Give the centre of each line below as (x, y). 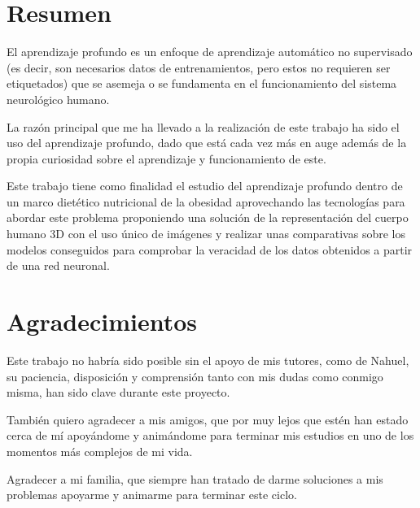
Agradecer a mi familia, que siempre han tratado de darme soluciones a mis (195, 478)
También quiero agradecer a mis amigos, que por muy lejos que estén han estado (208, 419)
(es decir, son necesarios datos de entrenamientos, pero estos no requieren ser (199, 67)
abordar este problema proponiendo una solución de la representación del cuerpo (208, 217)
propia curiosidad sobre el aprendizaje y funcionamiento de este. (166, 158)
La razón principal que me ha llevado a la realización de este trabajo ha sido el (203, 126)
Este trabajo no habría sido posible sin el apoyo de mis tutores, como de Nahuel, (208, 360)
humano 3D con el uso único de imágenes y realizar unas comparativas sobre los (206, 234)
